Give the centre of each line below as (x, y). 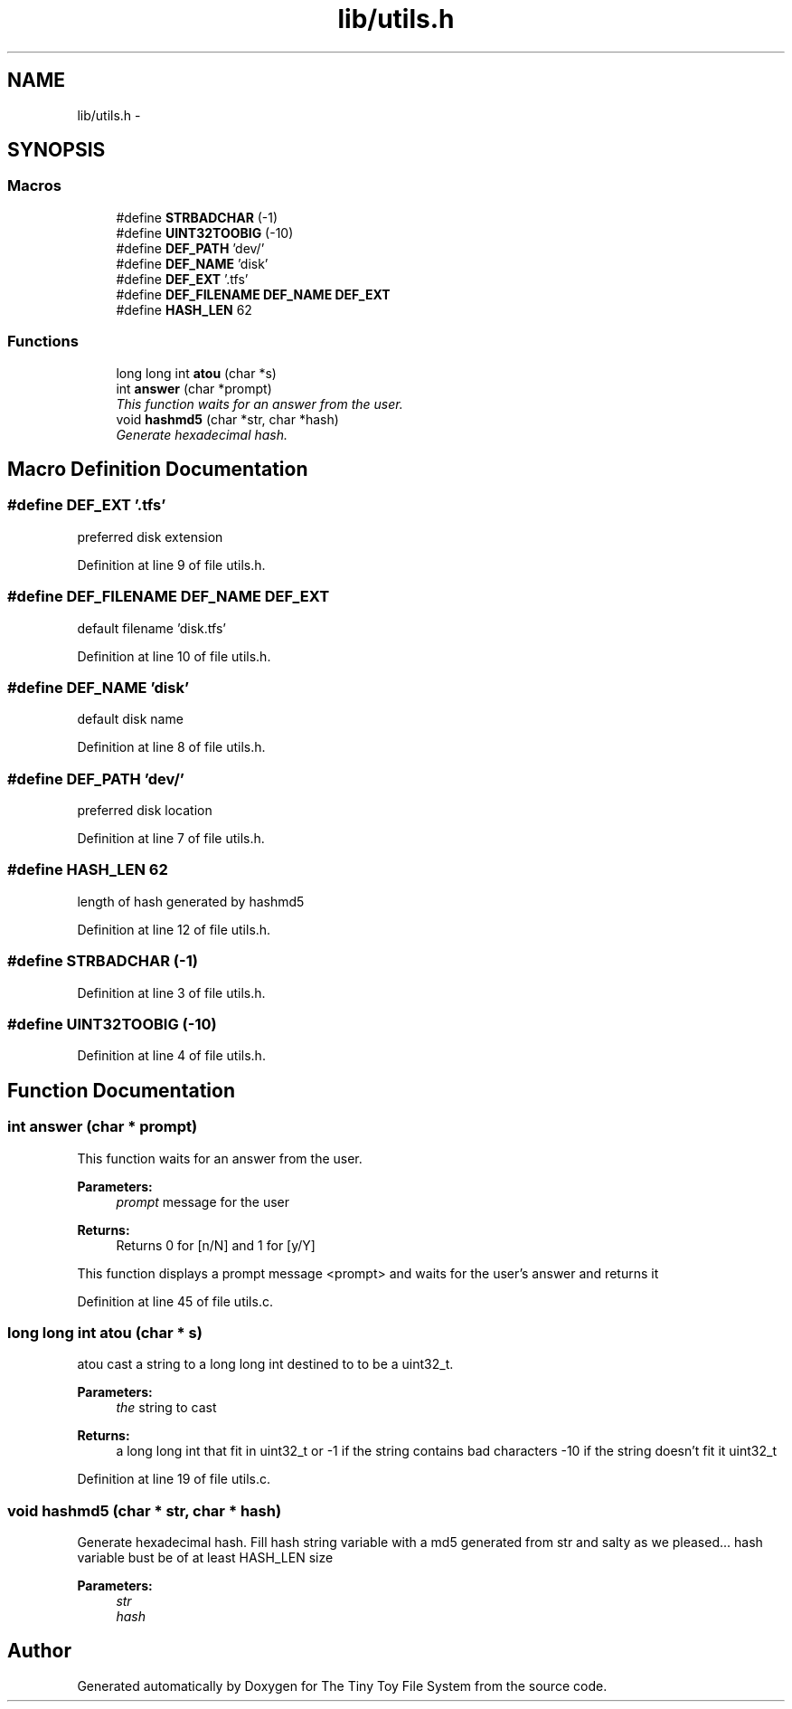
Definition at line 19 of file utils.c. (174, 1479)
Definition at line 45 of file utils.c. (175, 1301)
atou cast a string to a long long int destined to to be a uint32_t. (265, 1364)
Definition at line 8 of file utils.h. (171, 747)
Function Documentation (121, 1090)
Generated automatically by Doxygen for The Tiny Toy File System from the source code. (342, 1685)
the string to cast (166, 1408)
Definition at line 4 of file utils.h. (171, 1056)
